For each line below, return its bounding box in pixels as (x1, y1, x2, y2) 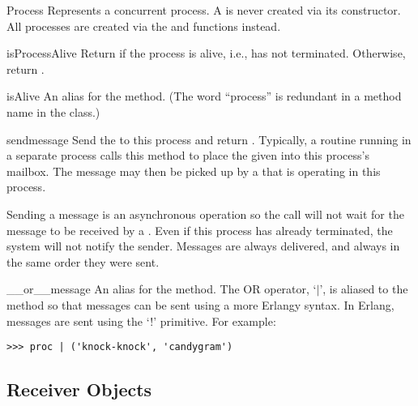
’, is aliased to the (319, 280, 408, 297)
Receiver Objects (6, 377, 152, 402)
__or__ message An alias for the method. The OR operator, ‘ (6, 280, 317, 297)
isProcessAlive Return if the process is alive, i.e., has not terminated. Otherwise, (6, 45, 406, 62)
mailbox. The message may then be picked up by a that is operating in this (6, 162, 381, 179)
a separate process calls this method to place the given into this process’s (6, 147, 369, 164)
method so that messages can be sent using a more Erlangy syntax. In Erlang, (6, 296, 395, 313)
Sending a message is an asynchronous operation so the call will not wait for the (6, 205, 404, 222)
